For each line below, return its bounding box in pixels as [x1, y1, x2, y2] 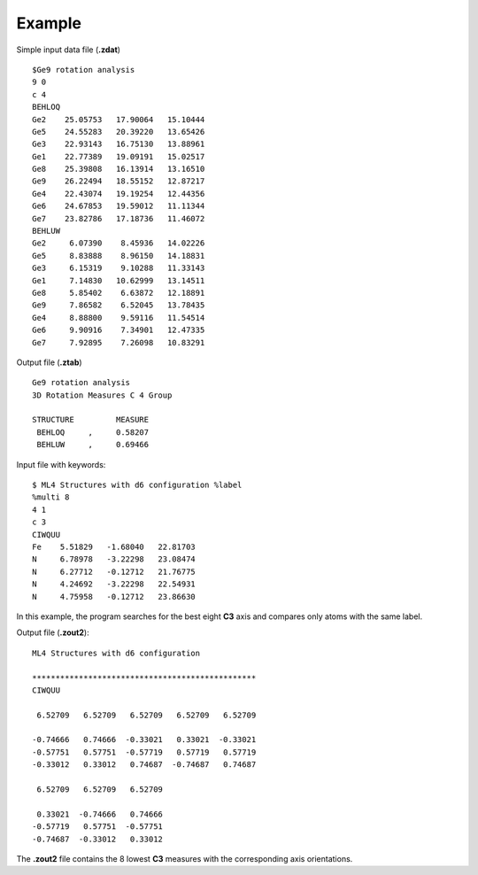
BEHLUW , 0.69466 [36, 439, 150, 450]
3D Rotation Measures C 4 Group [32, 390, 173, 400]
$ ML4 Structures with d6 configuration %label [32, 480, 243, 491]
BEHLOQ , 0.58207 [36, 427, 150, 437]
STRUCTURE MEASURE [32, 414, 150, 425]
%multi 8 [32, 492, 70, 502]
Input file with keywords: [16, 459, 106, 469]
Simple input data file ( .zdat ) [16, 44, 121, 55]
